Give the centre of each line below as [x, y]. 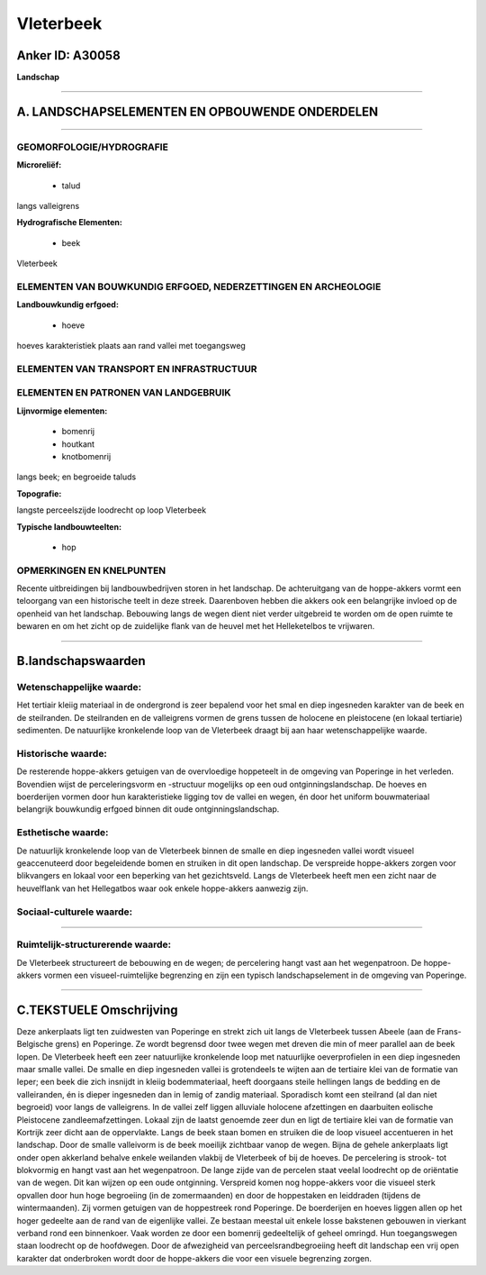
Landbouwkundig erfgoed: [67, 305]
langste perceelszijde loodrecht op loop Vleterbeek [112, 510]
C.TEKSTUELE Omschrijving [98, 1010]
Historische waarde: [62, 753]
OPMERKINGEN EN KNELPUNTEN [91, 570]
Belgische [35, 1044]
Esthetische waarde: [63, 833]
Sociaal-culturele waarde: [75, 912]
